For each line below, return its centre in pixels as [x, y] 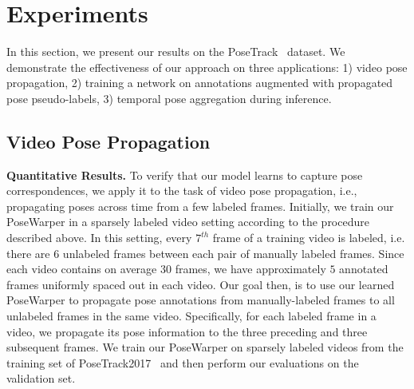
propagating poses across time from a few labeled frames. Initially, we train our [200, 206]
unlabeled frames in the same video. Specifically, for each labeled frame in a [191, 316]
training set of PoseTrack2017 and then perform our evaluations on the [183, 362]
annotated [364, 269]
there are [28, 253]
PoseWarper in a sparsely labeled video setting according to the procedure [188, 222]
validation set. [41, 378]
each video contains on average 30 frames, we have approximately [166, 269]
